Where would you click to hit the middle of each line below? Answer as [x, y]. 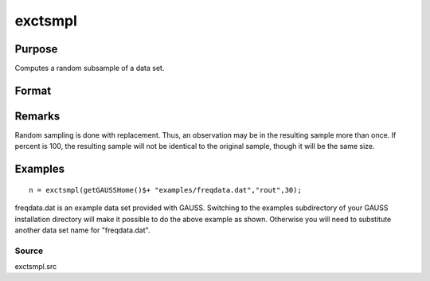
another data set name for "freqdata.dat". [82, 230]
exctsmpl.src [36, 267]
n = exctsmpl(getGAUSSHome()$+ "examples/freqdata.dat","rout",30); [165, 190]
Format [33, 90]
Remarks [37, 116]
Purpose [36, 49]
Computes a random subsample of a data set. [90, 68]
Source [29, 251]
